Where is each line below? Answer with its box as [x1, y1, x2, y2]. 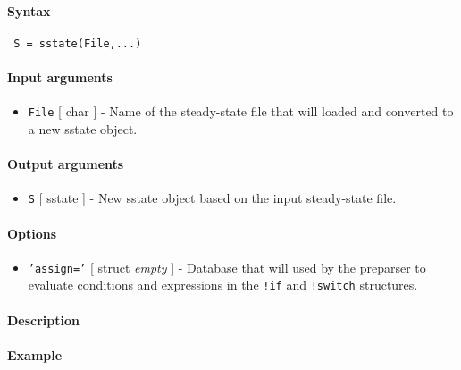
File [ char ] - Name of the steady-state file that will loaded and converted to [28, 102, 454, 121]
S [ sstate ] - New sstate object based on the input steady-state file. [28, 189, 397, 207]
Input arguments [7, 68, 113, 87]
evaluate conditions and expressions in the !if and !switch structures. [28, 275, 418, 294]
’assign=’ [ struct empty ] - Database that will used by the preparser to [28, 257, 426, 276]
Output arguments [7, 155, 124, 173]
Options [7, 223, 57, 242]
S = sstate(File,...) [13, 37, 142, 50]
